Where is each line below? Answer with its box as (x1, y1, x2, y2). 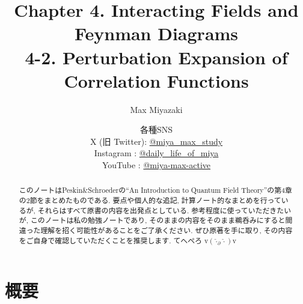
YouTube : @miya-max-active (102, 159, 211, 171)
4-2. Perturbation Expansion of (25, 44, 288, 69)
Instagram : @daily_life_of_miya (94, 147, 219, 159)
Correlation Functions (64, 68, 249, 93)
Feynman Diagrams (74, 21, 239, 46)
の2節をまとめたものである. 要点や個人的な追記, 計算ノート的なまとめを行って (19, 195, 281, 205)
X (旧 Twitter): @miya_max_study (90, 135, 223, 147)
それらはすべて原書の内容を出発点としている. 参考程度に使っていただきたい (37, 205, 292, 215)
